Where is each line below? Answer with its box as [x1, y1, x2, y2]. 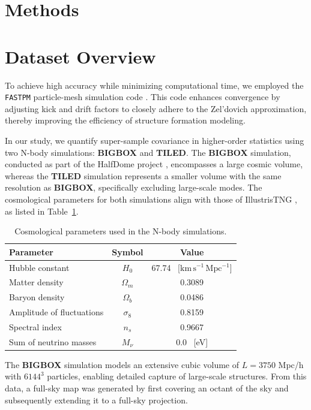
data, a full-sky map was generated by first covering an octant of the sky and [5, 382, 289, 394]
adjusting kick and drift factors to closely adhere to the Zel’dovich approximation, [5, 102, 307, 114]
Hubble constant [9, 261, 70, 273]
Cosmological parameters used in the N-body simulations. [14, 225, 227, 237]
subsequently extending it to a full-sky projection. [5, 393, 188, 406]
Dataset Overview [5, 44, 156, 68]
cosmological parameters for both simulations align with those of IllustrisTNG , [5, 192, 297, 205]
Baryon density [9, 291, 65, 303]
